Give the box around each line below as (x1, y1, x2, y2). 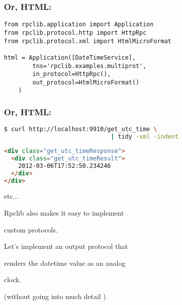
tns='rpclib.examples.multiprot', (32, 62, 147, 70)
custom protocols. (4, 224, 58, 234)
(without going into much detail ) (4, 291, 106, 302)
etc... (4, 191, 19, 201)
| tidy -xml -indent (110, 133, 179, 141)
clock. (4, 274, 21, 285)
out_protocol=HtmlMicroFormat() (32, 78, 140, 86)
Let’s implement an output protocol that (4, 241, 128, 251)
